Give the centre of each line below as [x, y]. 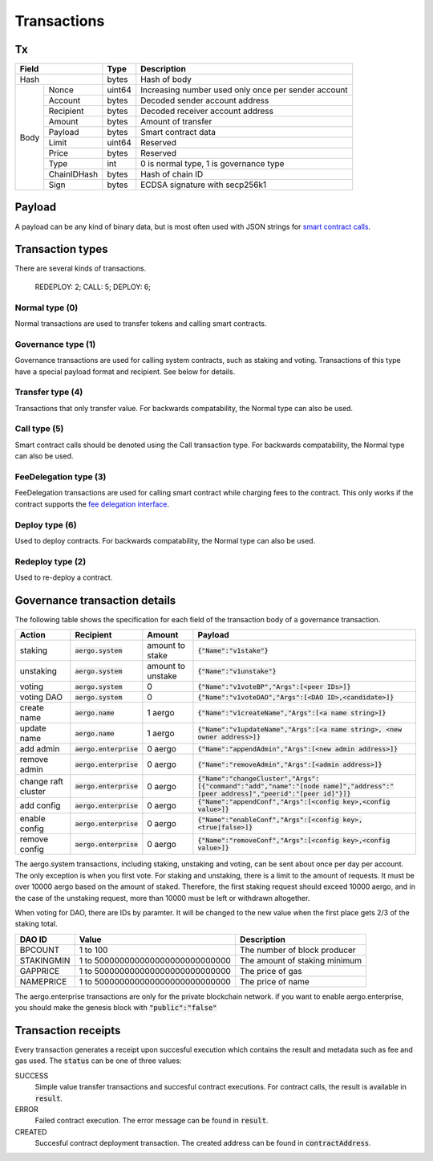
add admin [40, 749]
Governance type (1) [55, 344]
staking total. [36, 924]
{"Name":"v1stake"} [233, 650]
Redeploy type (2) [51, 561]
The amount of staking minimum [301, 960]
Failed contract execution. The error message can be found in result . [152, 1121]
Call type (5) [39, 429]
